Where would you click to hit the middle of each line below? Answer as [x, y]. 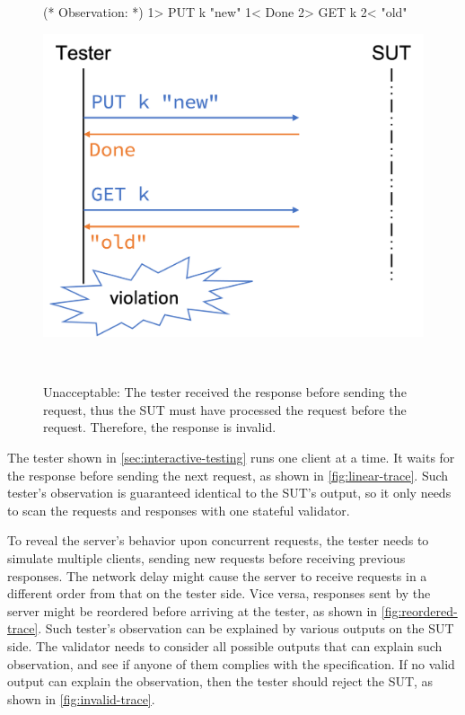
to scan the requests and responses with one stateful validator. [179, 510]
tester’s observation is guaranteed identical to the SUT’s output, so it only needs [229, 493]
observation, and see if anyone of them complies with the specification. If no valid [231, 663]
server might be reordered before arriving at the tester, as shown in [193, 610]
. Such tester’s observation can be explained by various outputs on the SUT [246, 628]
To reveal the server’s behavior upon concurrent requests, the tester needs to [218, 540]
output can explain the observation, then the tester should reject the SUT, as [220, 681]
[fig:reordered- [419, 610]
